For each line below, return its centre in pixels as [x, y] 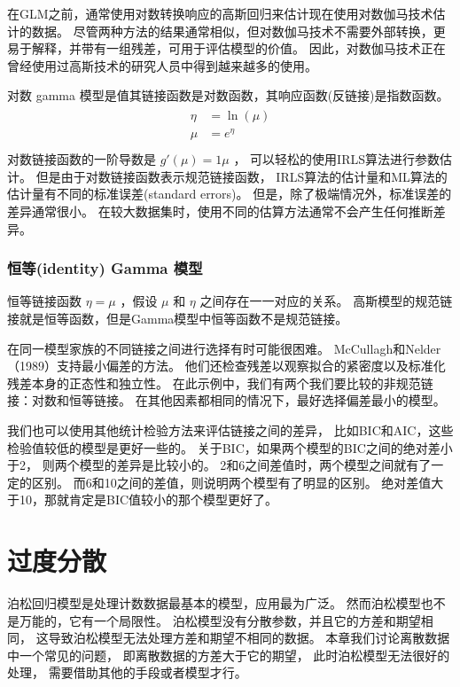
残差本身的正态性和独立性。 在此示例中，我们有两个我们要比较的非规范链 [220, 383]
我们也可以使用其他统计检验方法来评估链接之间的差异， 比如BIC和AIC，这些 [230, 429]
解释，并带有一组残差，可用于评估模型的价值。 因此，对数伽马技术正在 [238, 48]
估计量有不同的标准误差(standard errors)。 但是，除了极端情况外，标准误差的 [230, 194]
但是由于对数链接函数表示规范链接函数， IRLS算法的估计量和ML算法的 [242, 176]
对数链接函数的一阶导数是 [82, 159]
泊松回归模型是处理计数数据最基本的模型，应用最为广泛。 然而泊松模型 [214, 603]
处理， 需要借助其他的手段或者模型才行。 [127, 672]
